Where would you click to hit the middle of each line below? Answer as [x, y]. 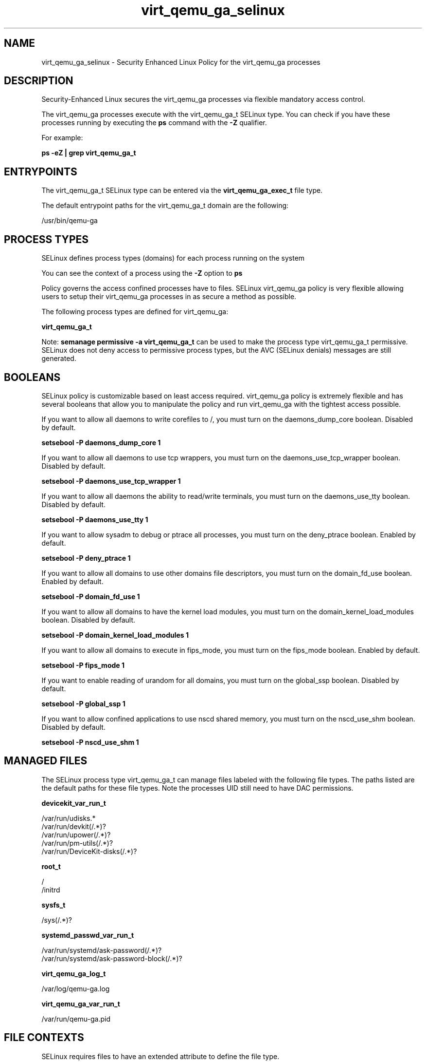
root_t [51, 866]
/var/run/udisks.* [69, 818]
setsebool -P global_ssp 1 [83, 703]
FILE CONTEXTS [44, 1038]
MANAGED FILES [46, 761]
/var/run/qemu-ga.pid [76, 1019]
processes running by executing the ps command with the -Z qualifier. [154, 123]
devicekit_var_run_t [74, 803]
